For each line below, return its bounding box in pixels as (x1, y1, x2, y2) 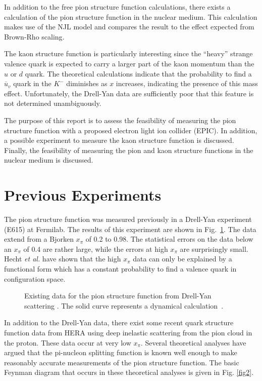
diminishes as (66, 78, 108, 89)
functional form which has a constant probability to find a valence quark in (4, 263, 237, 274)
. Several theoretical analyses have (140, 337, 246, 348)
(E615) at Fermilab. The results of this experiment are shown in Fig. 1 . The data (4, 223, 256, 234)
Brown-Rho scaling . (4, 31, 65, 42)
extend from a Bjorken (4, 234, 74, 244)
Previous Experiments (4, 184, 162, 205)
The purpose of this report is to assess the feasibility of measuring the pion (4, 115, 236, 125)
